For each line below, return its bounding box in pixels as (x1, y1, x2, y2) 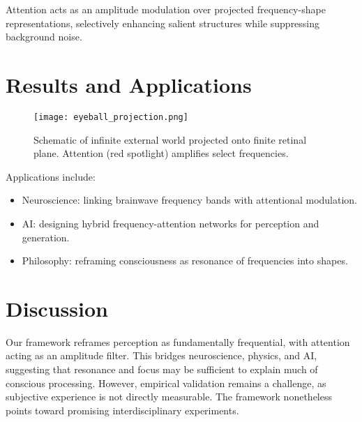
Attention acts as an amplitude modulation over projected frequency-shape (6, 2, 326, 16)
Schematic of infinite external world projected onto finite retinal (33, 132, 307, 146)
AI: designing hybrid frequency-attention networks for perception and (22, 216, 319, 230)
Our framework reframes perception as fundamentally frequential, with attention (6, 334, 350, 349)
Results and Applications (6, 70, 252, 98)
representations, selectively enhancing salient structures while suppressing (6, 15, 320, 30)
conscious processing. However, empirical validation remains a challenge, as (6, 375, 326, 390)
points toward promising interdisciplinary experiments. (6, 402, 239, 417)
